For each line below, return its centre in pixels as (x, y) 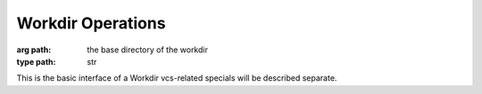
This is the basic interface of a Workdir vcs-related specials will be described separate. (177, 78)
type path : (36, 61)
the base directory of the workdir (148, 50)
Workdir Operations (91, 23)
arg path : (34, 50)
